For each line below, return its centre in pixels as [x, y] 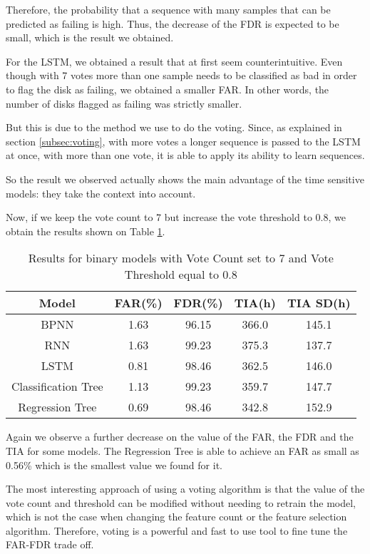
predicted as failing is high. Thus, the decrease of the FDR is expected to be [173, 23]
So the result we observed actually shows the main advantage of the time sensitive [185, 179]
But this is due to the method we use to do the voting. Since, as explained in [174, 127]
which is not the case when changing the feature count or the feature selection [176, 517]
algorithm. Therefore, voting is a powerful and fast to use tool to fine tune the [177, 530]
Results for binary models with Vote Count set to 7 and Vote [181, 258]
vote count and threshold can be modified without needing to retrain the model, [181, 502]
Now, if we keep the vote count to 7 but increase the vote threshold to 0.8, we [176, 217]
